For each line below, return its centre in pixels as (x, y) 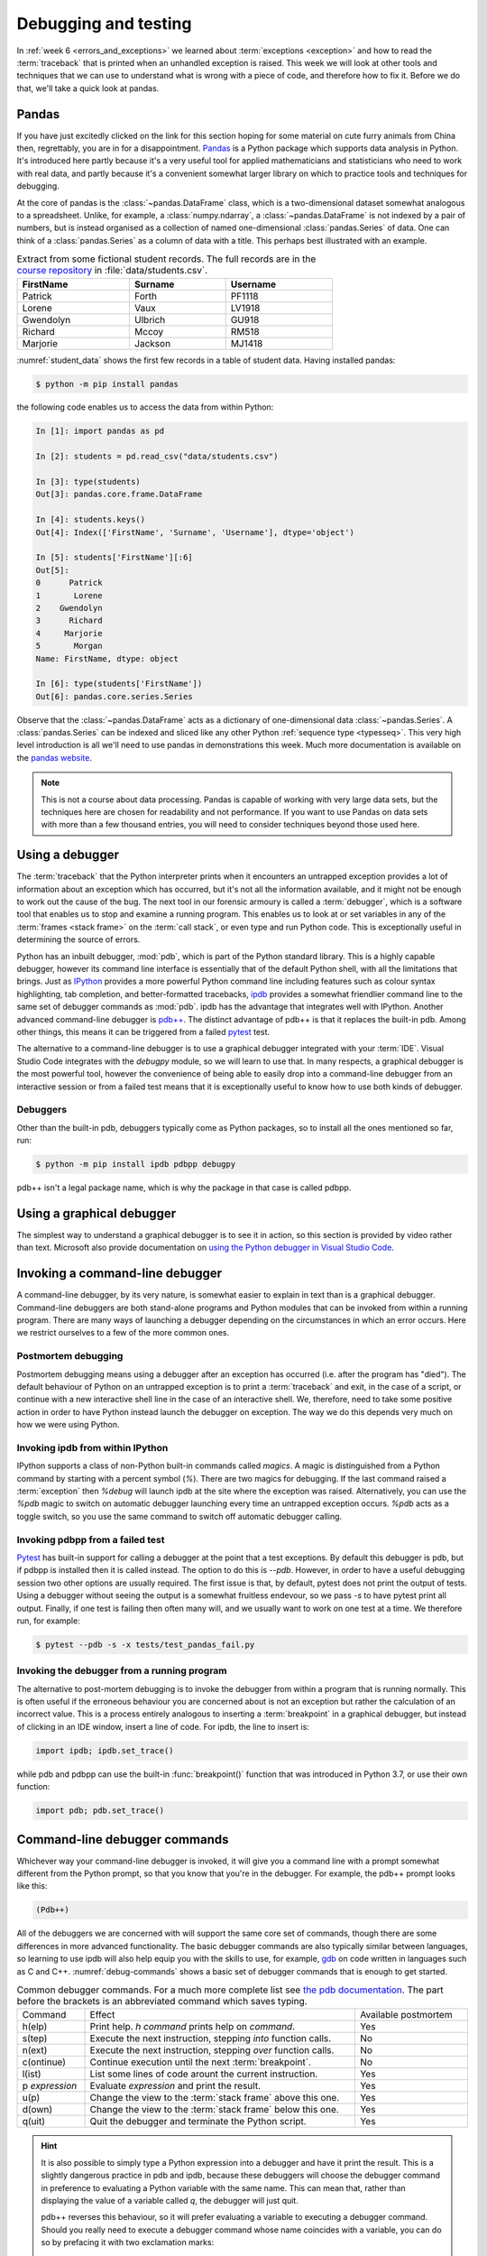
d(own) (37, 2110)
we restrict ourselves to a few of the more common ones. (123, 1333)
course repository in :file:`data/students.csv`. (112, 271)
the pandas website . (54, 757)
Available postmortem (406, 2015)
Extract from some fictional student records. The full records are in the (166, 259)
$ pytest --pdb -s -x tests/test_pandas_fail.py (145, 1644)
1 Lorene (69, 595)
